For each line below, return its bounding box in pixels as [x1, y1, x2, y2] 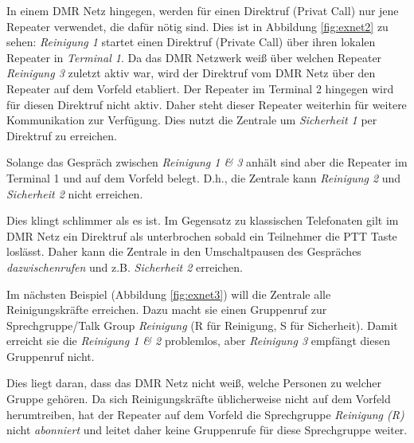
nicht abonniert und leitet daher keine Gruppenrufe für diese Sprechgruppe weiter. [6, 421, 408, 438]
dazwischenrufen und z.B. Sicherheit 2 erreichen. [6, 258, 243, 275]
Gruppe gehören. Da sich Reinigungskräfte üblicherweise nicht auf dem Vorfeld [6, 390, 391, 407]
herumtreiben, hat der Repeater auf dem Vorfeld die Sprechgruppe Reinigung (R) [6, 406, 404, 422]
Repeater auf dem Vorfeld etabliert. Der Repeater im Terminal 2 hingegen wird [6, 80, 394, 96]
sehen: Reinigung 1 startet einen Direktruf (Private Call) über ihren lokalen [6, 33, 376, 50]
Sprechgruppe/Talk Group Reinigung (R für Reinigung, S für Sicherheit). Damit [6, 316, 398, 333]
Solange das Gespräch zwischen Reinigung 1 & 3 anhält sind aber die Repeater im [6, 154, 408, 171]
